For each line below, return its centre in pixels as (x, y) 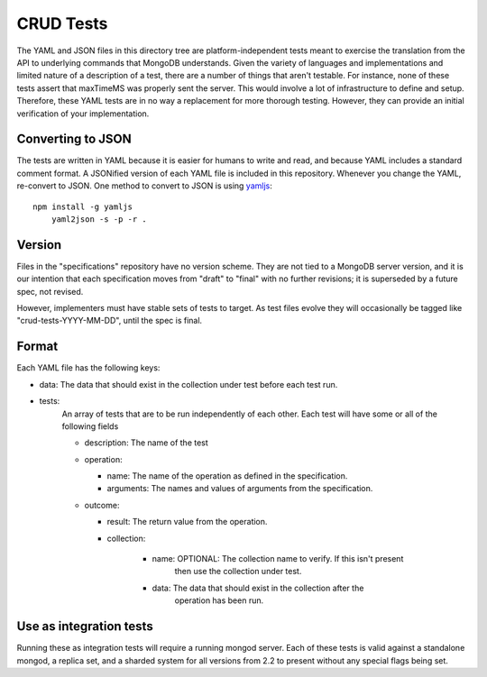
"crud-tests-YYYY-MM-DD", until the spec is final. (110, 321)
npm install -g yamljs (83, 206)
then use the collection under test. (238, 572)
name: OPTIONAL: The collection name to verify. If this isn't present (278, 559)
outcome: (102, 505)
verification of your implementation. (83, 114)
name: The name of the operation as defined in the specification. (227, 476)
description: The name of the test (147, 443)
